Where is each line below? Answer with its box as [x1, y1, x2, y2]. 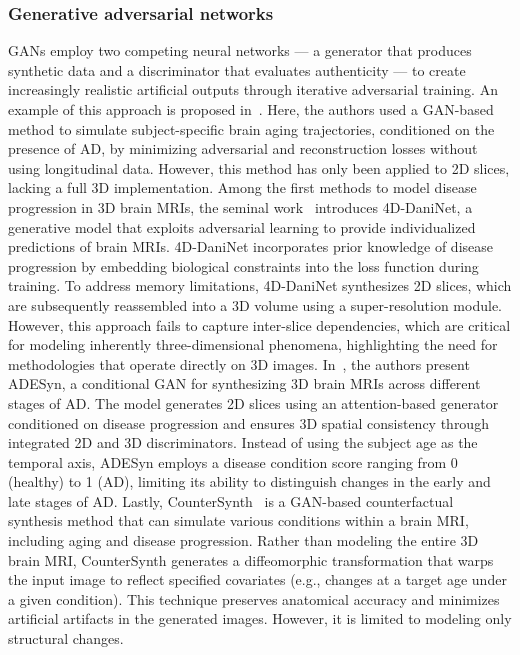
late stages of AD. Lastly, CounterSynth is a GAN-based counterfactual [8, 490, 454, 511]
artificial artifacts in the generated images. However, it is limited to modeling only [8, 608, 512, 629]
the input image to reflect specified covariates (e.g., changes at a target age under [8, 569, 507, 590]
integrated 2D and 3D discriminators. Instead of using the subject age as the [8, 432, 478, 453]
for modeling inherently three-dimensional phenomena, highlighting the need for [8, 334, 498, 355]
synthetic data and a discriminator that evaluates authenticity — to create [8, 59, 466, 80]
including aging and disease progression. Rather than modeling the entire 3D [8, 530, 479, 551]
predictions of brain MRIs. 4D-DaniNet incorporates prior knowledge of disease [8, 236, 493, 257]
